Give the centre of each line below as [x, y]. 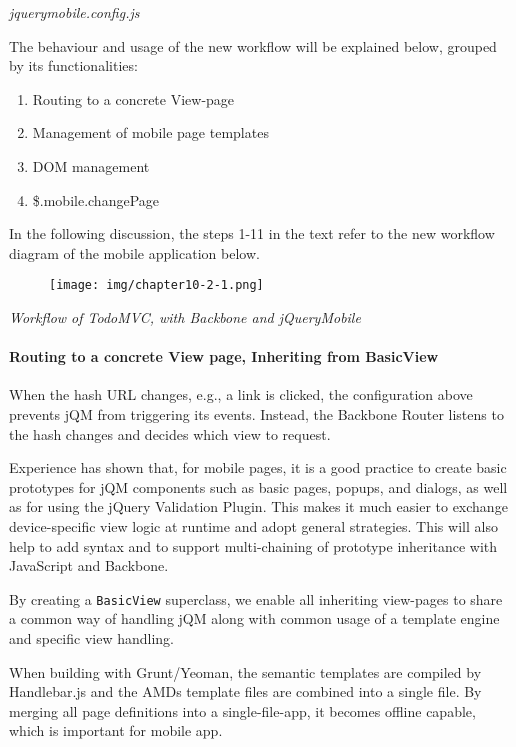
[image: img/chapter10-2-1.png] [156, 285]
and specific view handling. [91, 637]
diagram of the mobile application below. [134, 252]
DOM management [91, 165]
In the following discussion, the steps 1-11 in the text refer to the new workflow [252, 233]
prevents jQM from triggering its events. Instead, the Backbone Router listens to [256, 413]
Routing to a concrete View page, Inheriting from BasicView [224, 356]
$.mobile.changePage [95, 199]
